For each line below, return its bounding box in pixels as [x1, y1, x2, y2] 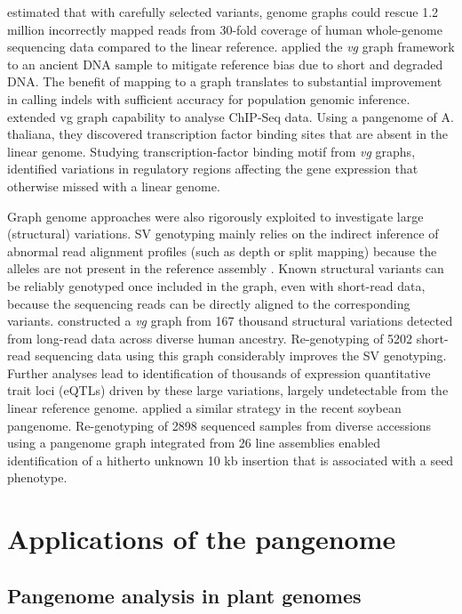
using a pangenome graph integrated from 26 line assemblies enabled [7, 433, 381, 452]
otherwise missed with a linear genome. [7, 176, 220, 195]
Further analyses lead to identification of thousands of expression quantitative [7, 363, 431, 382]
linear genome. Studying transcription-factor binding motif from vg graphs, [7, 141, 416, 160]
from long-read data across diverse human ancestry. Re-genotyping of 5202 [7, 328, 413, 347]
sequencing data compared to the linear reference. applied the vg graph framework [7, 37, 455, 56]
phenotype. [7, 468, 68, 487]
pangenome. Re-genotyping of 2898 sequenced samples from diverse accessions [7, 416, 432, 434]
